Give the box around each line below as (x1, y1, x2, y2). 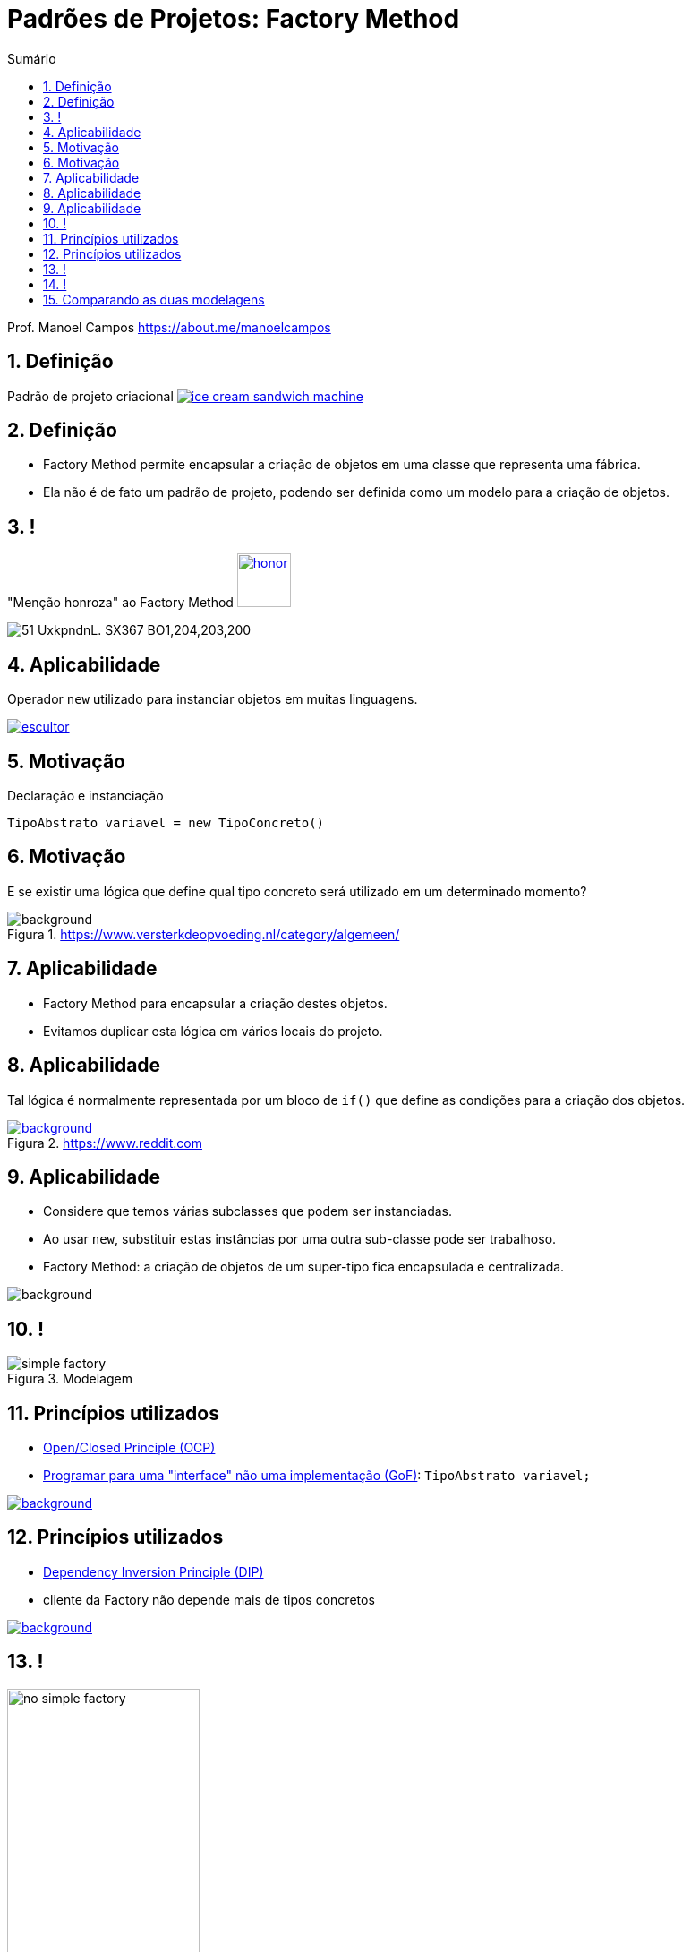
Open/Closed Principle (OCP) (43, 1440, 216, 1456)
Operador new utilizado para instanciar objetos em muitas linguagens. (7, 691, 418, 707)
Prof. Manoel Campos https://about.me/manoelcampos (7, 319, 331, 335)
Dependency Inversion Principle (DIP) (43, 1563, 264, 1580)
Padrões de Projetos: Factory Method (7, 4, 460, 34)
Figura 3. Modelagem (7, 1371, 132, 1387)
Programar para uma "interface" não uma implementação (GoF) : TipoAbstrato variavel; (43, 1468, 591, 1484)
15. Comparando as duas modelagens (43, 291, 265, 307)
